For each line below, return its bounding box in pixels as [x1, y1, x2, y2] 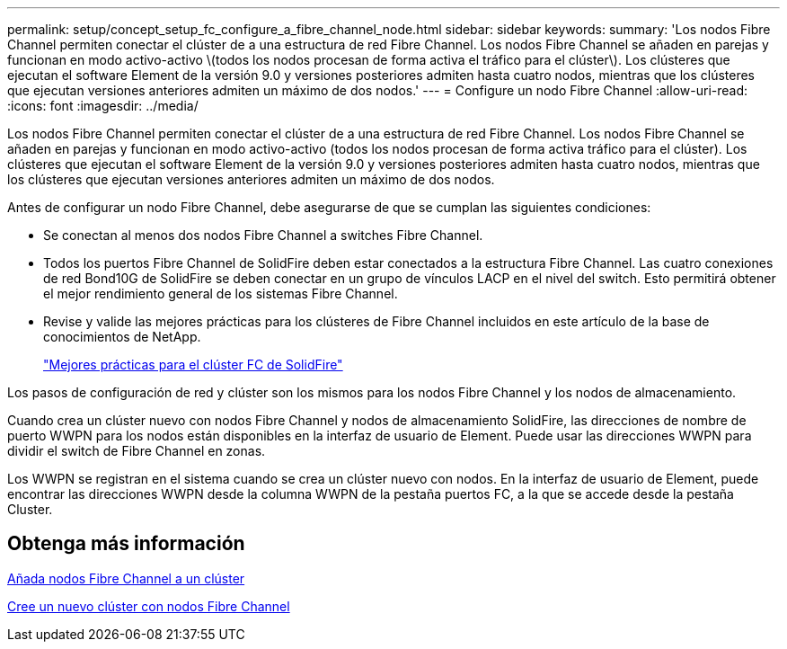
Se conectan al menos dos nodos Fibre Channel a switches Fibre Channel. [43, 227, 483, 243]
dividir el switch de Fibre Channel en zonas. [7, 443, 266, 458]
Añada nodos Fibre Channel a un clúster [7, 570, 245, 586]
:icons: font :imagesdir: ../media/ [7, 98, 199, 113]
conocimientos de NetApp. [43, 329, 201, 344]
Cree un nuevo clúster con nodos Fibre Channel [7, 598, 290, 614]
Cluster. [7, 502, 53, 517]
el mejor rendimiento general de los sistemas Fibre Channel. [43, 286, 398, 301]
